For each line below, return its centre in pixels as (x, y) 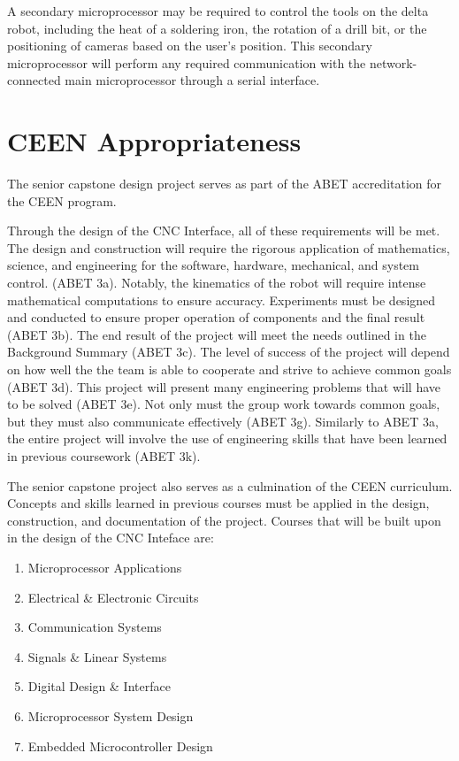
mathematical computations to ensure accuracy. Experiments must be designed (222, 300)
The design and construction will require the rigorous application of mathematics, (229, 247)
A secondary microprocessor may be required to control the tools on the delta (218, 11)
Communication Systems (95, 627)
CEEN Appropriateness (154, 141)
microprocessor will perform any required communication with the (187, 62)
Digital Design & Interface (99, 686)
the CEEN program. (62, 200)
